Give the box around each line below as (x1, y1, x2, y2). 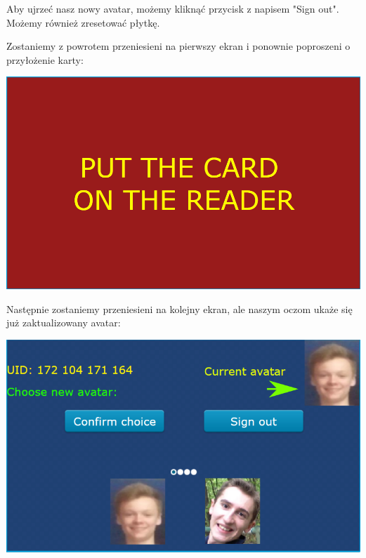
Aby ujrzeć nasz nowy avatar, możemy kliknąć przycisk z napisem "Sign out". (6, 1, 339, 15)
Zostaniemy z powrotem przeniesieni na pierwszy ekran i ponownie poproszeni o (6, 39, 351, 53)
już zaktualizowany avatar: (6, 315, 121, 330)
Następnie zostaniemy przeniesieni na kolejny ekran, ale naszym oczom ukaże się (6, 301, 353, 316)
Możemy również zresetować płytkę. (6, 15, 160, 29)
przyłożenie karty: (6, 52, 84, 67)
